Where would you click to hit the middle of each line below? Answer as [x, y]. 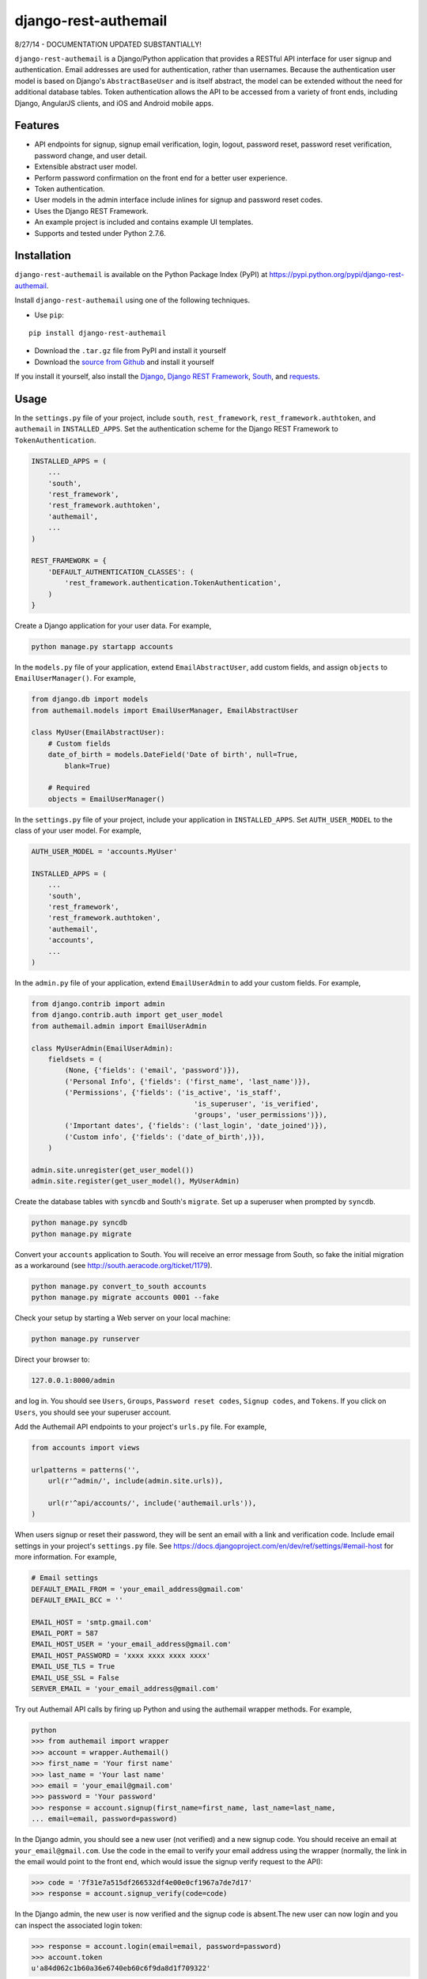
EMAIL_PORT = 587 [65, 1633]
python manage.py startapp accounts [102, 646]
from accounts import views [85, 1448]
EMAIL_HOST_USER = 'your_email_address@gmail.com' [132, 1644]
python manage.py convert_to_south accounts [119, 1286]
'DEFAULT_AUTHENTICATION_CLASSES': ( [121, 572]
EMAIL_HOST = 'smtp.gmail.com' [92, 1622]
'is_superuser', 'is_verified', [257, 1103]
